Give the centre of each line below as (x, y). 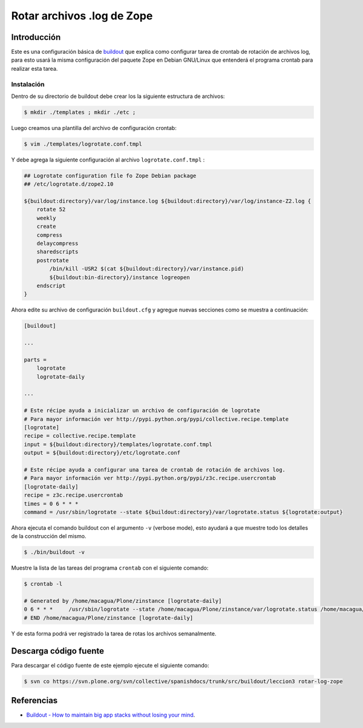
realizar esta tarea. (34, 68)
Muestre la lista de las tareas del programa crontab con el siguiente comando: (110, 568)
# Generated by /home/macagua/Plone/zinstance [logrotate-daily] (123, 601)
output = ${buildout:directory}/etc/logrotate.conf (102, 453)
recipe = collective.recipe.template (80, 436)
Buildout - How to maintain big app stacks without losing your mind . (111, 715)
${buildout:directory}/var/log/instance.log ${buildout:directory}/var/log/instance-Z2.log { (168, 201)
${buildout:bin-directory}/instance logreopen (119, 277)
